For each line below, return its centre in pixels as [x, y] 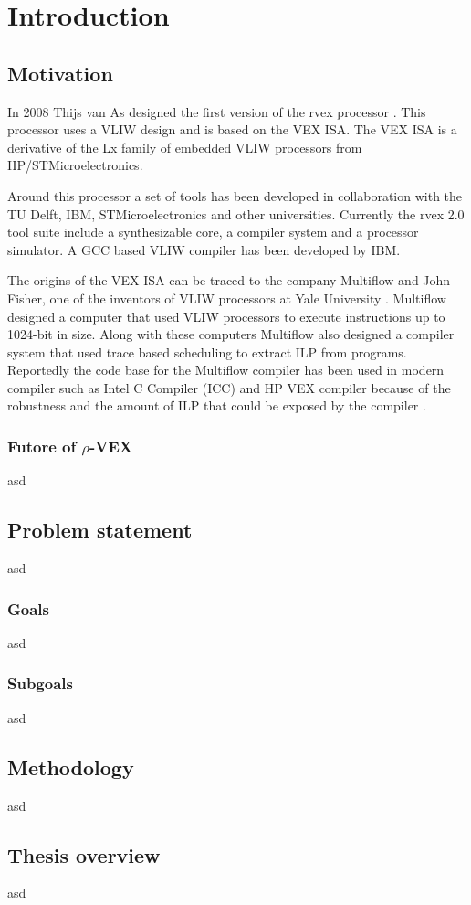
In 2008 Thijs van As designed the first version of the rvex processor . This [217, 111]
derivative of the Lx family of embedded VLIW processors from [185, 147]
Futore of [42, 446]
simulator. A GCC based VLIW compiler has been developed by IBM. [204, 249]
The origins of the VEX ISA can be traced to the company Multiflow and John [229, 280]
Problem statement [100, 530]
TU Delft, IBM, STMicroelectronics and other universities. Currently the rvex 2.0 [236, 213]
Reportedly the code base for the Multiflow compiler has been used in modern [226, 370]
